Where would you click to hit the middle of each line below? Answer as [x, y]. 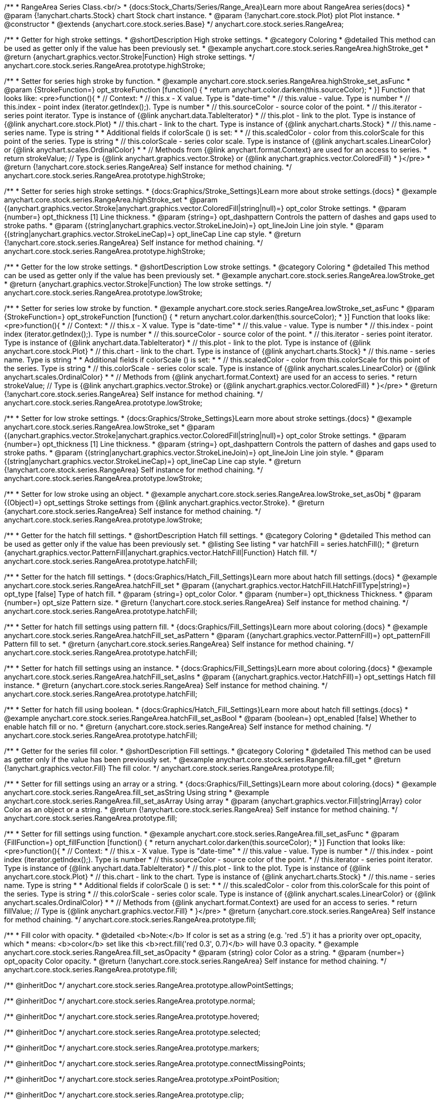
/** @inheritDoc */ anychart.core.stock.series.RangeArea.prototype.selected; [132, 1032]
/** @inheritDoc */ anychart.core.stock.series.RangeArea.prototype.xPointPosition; [142, 1079]
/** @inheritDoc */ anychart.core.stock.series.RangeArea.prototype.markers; [132, 1048]
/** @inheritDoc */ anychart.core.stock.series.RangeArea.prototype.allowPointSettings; [149, 985]
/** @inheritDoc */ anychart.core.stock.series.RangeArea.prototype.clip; [124, 1095]
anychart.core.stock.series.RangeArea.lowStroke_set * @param [109, 427]
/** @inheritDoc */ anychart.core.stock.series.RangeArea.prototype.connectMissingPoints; [155, 1063]
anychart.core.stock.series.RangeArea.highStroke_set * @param [111, 200]
